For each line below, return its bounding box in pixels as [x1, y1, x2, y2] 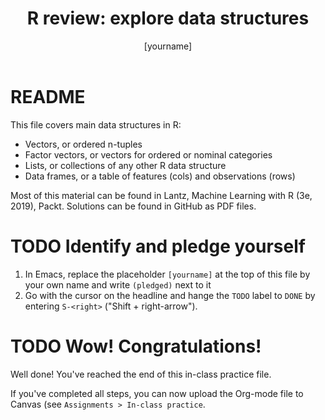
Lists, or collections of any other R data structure [24, 159, 227, 171]
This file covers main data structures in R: [10, 118, 182, 131]
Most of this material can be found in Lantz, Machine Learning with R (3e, [10, 189, 313, 201]
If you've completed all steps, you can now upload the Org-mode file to [10, 387, 304, 399]
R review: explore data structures [26, 7, 310, 30]
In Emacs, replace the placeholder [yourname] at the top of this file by [24, 268, 311, 280]
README [10, 85, 86, 108]
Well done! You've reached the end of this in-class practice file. [10, 368, 272, 380]
